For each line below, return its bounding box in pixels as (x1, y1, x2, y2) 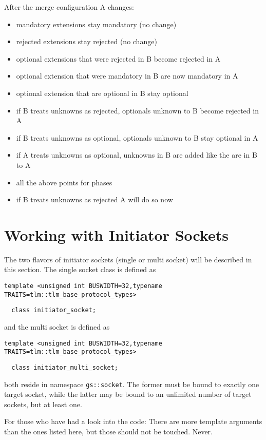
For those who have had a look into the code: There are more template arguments (4, 416, 262, 427)
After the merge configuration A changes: (4, 2, 134, 12)
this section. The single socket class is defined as (4, 264, 156, 275)
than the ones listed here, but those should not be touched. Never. (4, 426, 213, 436)
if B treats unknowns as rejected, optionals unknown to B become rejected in (16, 105, 259, 116)
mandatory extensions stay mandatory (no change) (16, 18, 177, 29)
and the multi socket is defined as (4, 321, 110, 332)
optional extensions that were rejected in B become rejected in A (16, 53, 221, 64)
